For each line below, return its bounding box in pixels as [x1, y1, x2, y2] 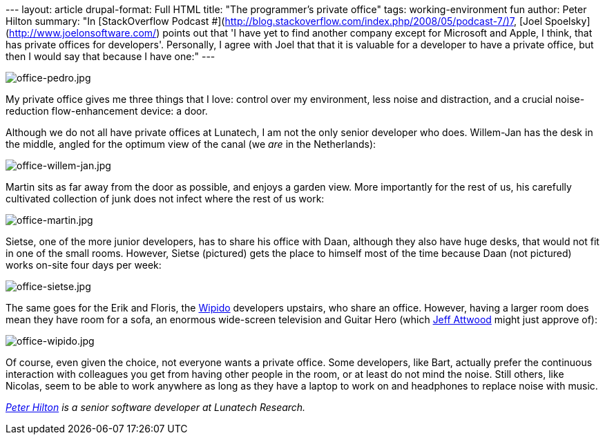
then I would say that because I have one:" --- [6, 50, 215, 62]
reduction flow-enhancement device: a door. [6, 105, 208, 117]
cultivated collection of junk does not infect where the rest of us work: [6, 193, 325, 204]
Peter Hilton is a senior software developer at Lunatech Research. [6, 401, 306, 413]
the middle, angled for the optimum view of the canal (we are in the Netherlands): [6, 138, 376, 150]
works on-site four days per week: [6, 259, 162, 271]
